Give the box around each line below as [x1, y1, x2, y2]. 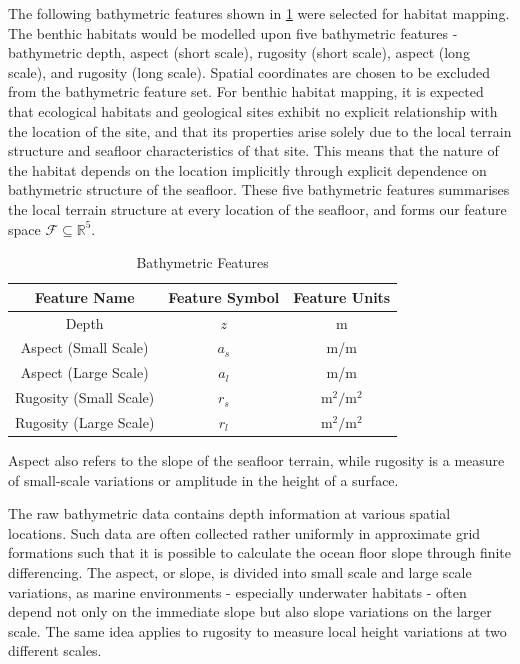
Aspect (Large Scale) [20, 362, 149, 383]
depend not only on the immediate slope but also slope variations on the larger [8, 601, 492, 622]
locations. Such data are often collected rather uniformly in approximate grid [8, 522, 481, 543]
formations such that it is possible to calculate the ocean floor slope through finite [8, 542, 512, 563]
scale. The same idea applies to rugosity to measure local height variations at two [8, 620, 507, 641]
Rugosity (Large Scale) [15, 411, 155, 432]
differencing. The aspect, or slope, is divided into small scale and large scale [8, 562, 472, 582]
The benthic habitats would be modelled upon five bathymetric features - [8, 22, 458, 43]
